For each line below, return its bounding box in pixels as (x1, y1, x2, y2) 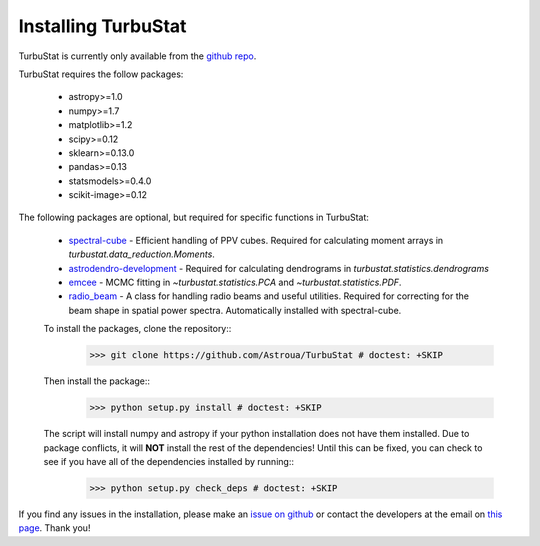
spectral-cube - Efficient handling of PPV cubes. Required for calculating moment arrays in (68, 234, 444, 246)
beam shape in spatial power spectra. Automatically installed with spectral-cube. (68, 304, 402, 316)
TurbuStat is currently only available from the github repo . (18, 50, 257, 62)
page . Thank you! (18, 522, 91, 534)
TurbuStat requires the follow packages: (18, 68, 184, 80)
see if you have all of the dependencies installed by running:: (43, 455, 295, 467)
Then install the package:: (43, 375, 150, 387)
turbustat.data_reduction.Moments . (68, 248, 215, 260)
